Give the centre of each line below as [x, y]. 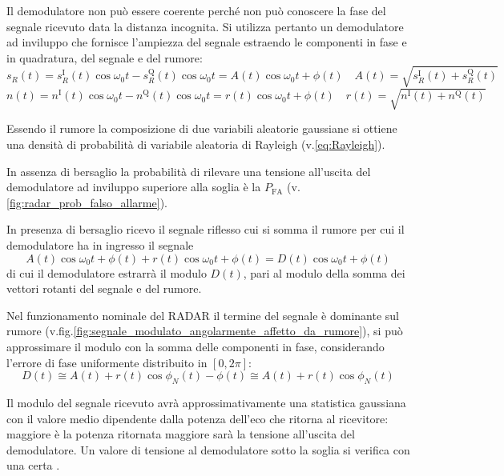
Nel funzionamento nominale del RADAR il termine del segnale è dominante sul [203, 315]
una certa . [33, 465]
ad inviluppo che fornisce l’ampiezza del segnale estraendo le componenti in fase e [207, 42]
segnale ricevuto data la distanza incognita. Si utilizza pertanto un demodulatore [205, 26]
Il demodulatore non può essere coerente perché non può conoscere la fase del [196, 10]
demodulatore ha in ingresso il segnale [100, 245]
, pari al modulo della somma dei [324, 272]
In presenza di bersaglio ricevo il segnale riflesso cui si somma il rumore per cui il [206, 229]
